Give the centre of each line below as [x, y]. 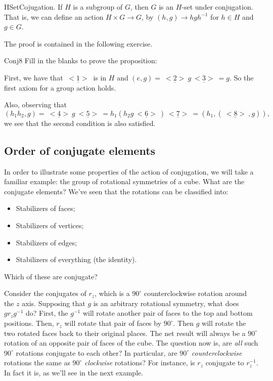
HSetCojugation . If [33, 7]
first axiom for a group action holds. [60, 87]
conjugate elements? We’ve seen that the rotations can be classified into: [116, 191]
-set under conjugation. [217, 7]
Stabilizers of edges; [47, 242]
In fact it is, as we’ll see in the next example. [74, 373]
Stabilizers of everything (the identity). [76, 259]
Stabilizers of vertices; [50, 225]
